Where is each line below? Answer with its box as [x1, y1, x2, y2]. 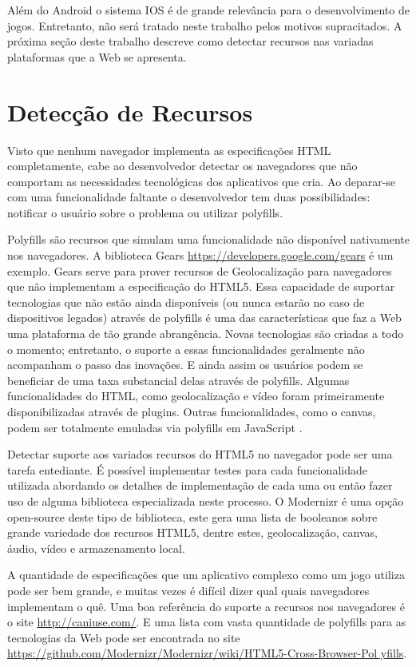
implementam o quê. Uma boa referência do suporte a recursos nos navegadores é [7, 598, 405, 614]
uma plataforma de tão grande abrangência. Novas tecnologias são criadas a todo [7, 325, 404, 342]
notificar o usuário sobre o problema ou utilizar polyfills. [7, 204, 283, 220]
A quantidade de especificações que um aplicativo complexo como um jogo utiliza [7, 566, 405, 583]
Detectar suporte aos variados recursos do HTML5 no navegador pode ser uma [7, 446, 393, 463]
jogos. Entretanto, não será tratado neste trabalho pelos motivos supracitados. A [7, 17, 402, 34]
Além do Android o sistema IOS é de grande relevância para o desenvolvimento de [7, 2, 410, 18]
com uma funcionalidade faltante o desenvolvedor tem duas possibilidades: [7, 189, 370, 205]
